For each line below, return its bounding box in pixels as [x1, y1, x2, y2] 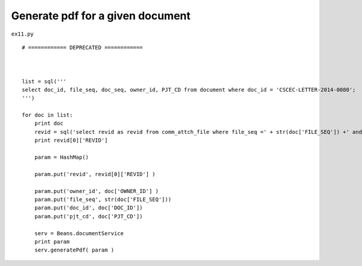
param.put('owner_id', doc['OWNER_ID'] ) [34, 188, 159, 194]
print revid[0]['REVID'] [34, 137, 108, 144]
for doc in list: [22, 112, 73, 119]
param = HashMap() [34, 154, 89, 161]
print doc [34, 120, 63, 127]
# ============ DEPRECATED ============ [22, 44, 143, 51]
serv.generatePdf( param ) [34, 247, 115, 253]
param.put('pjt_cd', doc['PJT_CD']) [34, 213, 143, 220]
